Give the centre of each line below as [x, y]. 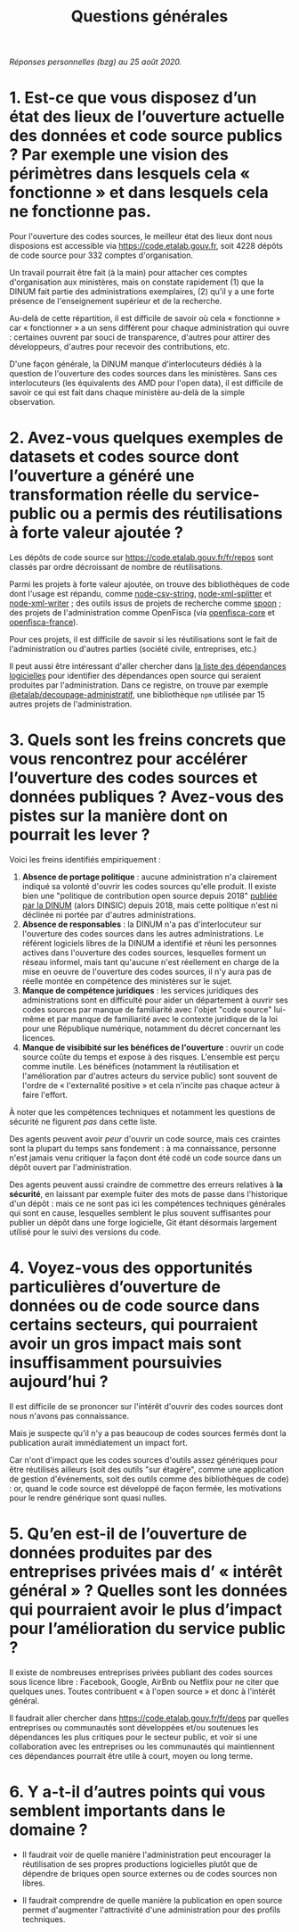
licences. [39, 1038]
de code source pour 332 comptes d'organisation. [101, 255]
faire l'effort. [45, 1095]
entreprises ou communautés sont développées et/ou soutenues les [134, 1727]
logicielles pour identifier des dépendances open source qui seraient [135, 676]
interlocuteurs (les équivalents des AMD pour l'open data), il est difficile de [146, 383]
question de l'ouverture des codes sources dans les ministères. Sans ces [143, 374]
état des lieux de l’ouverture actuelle [147, 117]
